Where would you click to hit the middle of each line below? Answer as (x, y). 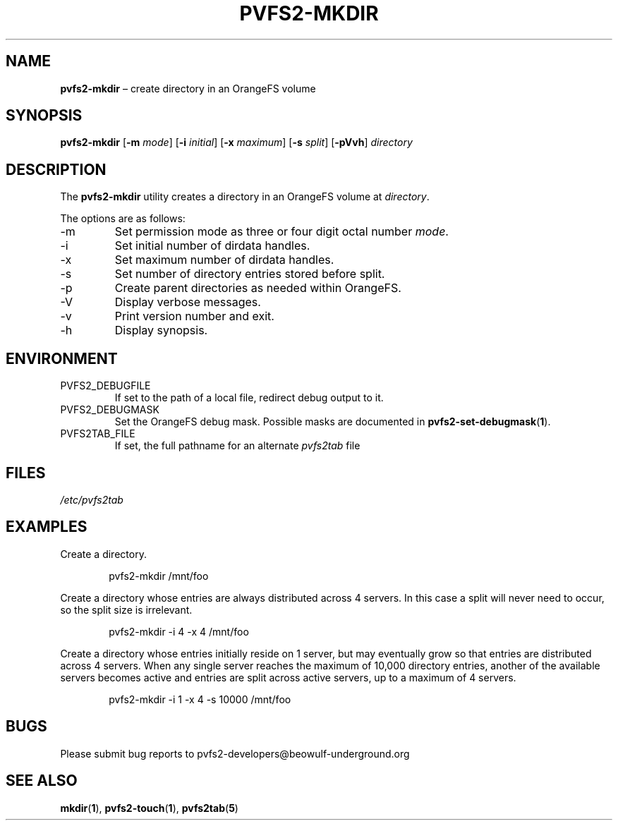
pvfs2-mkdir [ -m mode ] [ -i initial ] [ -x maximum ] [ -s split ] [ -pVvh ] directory (236, 142)
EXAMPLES (47, 527)
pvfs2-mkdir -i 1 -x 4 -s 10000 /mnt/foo (200, 699)
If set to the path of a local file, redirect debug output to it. (249, 398)
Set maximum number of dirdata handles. (224, 260)
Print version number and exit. (194, 316)
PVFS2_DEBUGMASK (110, 410)
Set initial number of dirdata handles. (212, 246)
